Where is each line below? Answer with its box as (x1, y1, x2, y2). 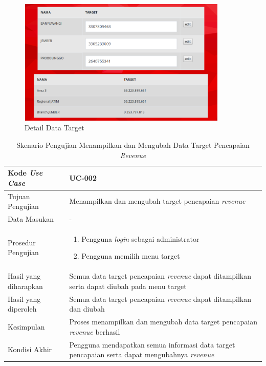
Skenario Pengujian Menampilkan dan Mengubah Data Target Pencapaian (16, 139, 250, 150)
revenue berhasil (69, 326, 120, 337)
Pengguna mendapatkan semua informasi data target (69, 339, 235, 350)
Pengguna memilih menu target (81, 251, 180, 261)
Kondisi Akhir (8, 344, 52, 355)
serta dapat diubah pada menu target (69, 280, 187, 291)
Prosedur (8, 237, 36, 247)
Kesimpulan (8, 321, 45, 332)
